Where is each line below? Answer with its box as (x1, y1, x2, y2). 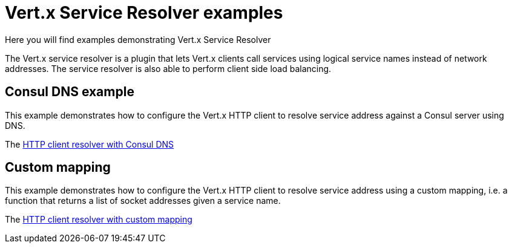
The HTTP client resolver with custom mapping (5, 214, 192, 225)
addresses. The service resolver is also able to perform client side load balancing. (5, 63, 332, 74)
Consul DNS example (5, 84, 134, 100)
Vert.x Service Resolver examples (5, 2, 283, 23)
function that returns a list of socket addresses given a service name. (5, 195, 281, 206)
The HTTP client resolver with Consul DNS (5, 139, 174, 149)
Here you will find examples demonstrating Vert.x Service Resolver (5, 34, 271, 45)
